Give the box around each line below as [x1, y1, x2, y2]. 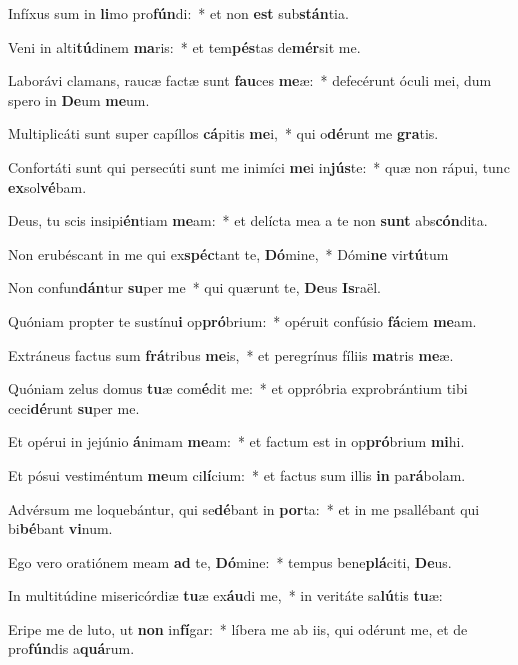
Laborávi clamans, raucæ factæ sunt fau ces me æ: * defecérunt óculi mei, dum [8, 70, 492, 91]
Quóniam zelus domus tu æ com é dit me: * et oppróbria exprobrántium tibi [8, 378, 468, 399]
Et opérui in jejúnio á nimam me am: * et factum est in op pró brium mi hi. [8, 431, 465, 452]
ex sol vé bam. [8, 176, 87, 197]
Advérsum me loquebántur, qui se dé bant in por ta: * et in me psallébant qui [8, 498, 480, 519]
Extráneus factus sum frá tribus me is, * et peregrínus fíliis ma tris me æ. [8, 344, 454, 365]
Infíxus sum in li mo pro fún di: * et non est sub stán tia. [8, 3, 349, 23]
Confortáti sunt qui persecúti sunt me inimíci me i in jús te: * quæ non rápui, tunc [8, 156, 510, 177]
